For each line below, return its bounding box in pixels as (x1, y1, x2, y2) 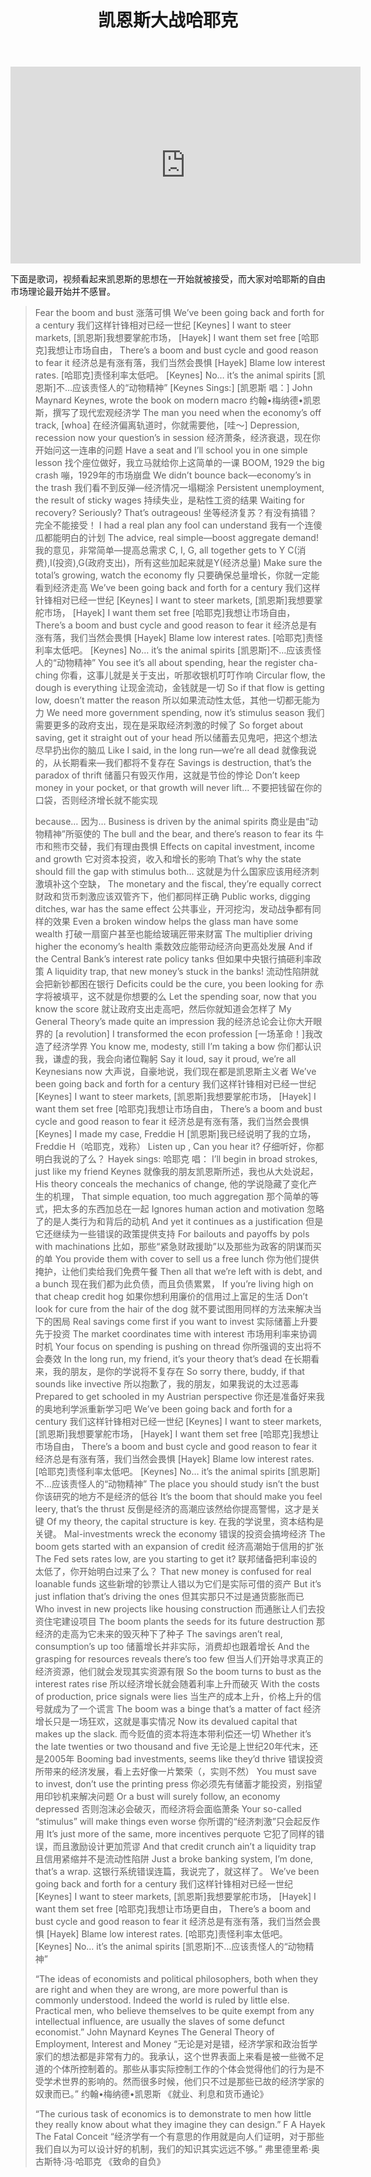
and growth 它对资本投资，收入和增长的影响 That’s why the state (34, 853, 302, 865)
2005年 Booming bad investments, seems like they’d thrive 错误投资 (43, 1753, 324, 1765)
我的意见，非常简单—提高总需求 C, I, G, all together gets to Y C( (34, 544, 298, 556)
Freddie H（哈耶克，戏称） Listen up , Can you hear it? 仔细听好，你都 (34, 1141, 325, 1153)
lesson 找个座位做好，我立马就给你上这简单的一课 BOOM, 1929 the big (34, 457, 325, 469)
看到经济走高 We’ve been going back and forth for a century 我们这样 (34, 582, 321, 594)
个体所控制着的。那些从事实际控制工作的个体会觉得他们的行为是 (52, 2063, 316, 2075)
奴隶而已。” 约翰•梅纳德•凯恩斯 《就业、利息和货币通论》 (34, 2088, 269, 2100)
